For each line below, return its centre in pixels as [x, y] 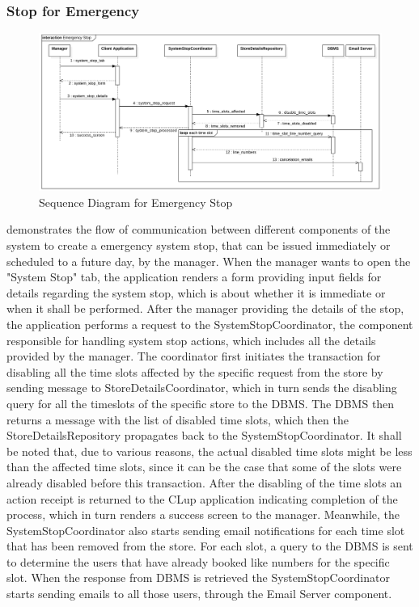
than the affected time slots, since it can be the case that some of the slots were [204, 467]
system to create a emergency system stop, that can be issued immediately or [199, 245]
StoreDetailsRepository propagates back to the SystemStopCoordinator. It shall [204, 435]
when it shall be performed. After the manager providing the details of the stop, [205, 308]
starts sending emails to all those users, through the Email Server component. [199, 594]
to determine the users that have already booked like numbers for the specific [198, 561]
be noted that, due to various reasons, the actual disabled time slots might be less [209, 451]
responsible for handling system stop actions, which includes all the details [191, 340]
